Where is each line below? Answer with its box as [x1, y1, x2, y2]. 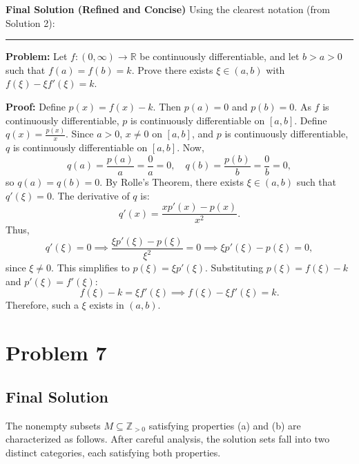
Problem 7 [6, 338, 107, 367]
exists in [89, 298, 124, 312]
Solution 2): [6, 15, 55, 30]
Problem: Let [6, 49, 68, 64]
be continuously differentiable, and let [139, 49, 300, 64]
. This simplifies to [51, 260, 130, 275]
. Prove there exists [131, 62, 213, 77]
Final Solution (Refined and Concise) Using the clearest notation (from [6, 2, 330, 16]
